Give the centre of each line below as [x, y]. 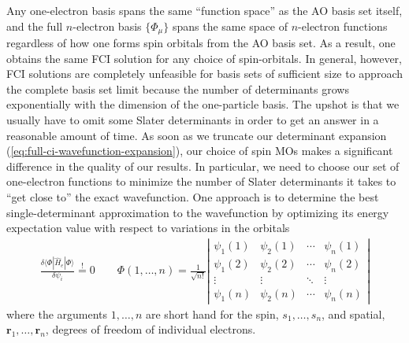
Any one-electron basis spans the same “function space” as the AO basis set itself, [204, 10]
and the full [35, 26]
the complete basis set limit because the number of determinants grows [178, 89]
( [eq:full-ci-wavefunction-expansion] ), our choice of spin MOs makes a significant [200, 151]
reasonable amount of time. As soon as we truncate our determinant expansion [197, 135]
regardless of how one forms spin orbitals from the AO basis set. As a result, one [201, 43]
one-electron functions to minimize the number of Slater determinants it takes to [201, 181]
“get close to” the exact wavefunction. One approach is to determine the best [193, 196]
